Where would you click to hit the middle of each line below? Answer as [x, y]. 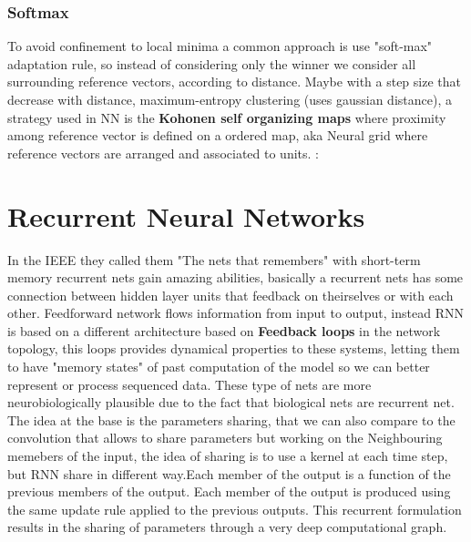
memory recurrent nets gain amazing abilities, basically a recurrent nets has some [235, 277]
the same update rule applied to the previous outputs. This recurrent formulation [235, 509]
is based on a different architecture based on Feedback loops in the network [224, 330]
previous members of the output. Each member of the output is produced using [229, 491]
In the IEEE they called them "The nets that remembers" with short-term [214, 259]
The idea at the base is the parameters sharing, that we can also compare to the [231, 419]
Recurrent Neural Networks [186, 215]
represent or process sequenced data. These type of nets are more [189, 384]
